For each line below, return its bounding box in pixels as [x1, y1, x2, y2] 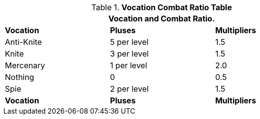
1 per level [110, 60, 147, 70]
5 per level [110, 37, 149, 47]
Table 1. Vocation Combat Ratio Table [91, 2, 232, 12]
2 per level [110, 84, 149, 94]
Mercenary [5, 60, 45, 70]
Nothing [5, 72, 34, 82]
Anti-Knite [5, 37, 42, 47]
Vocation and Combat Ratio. [108, 14, 215, 23]
